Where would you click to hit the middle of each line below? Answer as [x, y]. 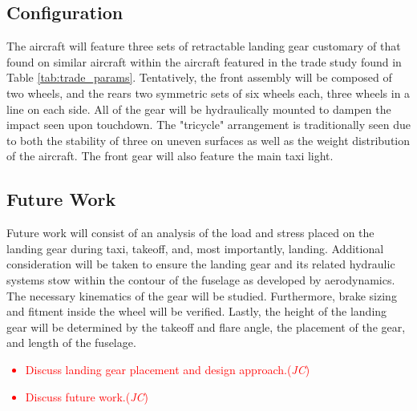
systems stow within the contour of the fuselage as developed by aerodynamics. [201, 279]
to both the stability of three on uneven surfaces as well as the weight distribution [208, 140]
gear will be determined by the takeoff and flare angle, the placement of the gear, [206, 326]
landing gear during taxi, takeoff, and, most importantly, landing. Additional [195, 248]
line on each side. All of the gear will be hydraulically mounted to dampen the [199, 109]
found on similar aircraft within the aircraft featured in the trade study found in [204, 61]
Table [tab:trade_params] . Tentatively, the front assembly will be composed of [199, 77]
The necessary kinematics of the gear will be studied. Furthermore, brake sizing [202, 295]
